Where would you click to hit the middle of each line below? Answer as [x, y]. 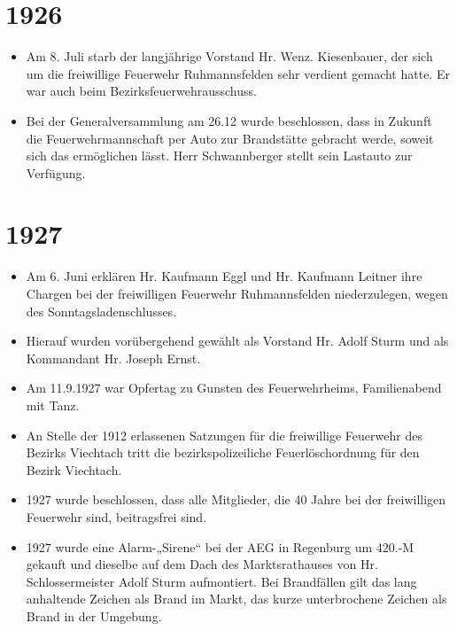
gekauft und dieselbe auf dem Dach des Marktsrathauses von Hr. [202, 564]
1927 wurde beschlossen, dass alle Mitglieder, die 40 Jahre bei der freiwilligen [236, 499]
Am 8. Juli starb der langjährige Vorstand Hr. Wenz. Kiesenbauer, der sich [229, 56]
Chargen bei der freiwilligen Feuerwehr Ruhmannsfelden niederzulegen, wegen [237, 293]
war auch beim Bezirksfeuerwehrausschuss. [141, 91]
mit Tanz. [53, 405]
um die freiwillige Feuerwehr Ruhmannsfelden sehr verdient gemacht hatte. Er [238, 73]
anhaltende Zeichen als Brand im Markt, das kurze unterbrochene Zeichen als [236, 599]
